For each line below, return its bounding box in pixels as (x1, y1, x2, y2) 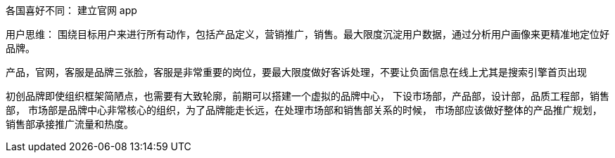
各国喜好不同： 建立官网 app (6, 4, 137, 16)
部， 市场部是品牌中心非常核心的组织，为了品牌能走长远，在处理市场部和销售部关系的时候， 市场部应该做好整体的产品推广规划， (6, 104, 602, 116)
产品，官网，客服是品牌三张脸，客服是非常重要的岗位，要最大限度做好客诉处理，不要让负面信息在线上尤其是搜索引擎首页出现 (6, 66, 587, 78)
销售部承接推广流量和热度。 (6, 118, 134, 130)
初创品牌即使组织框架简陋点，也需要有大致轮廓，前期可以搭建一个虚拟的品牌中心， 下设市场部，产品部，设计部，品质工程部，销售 (6, 90, 609, 102)
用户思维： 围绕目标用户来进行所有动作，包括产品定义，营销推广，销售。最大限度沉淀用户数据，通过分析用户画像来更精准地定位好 (6, 28, 609, 40)
